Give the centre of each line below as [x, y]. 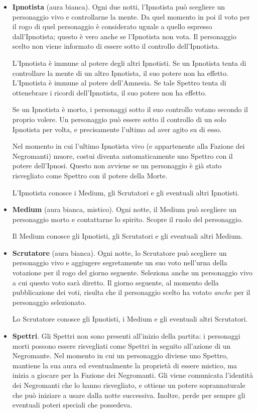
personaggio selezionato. [49, 302]
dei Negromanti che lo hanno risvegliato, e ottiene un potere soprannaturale [129, 385]
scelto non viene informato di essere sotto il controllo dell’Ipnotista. [116, 46]
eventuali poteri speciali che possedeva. [72, 405]
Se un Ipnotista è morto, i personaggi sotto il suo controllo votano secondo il [130, 109]
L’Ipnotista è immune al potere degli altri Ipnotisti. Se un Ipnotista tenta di [129, 63]
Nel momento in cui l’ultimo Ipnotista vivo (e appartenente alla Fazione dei [128, 146]
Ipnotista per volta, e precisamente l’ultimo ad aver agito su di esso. [117, 129]
